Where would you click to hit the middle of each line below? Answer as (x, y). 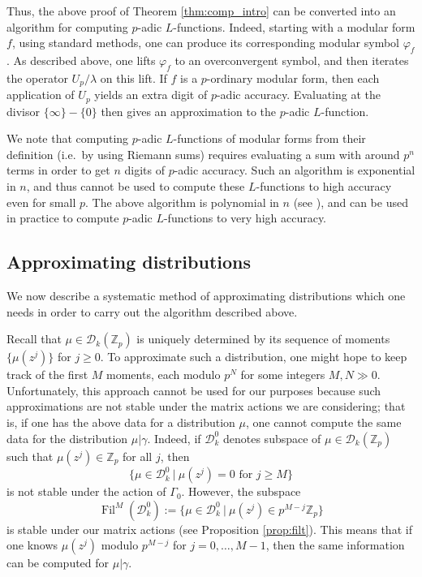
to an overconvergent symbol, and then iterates (292, 60)
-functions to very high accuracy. (245, 218)
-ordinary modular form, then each (293, 78)
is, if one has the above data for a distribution (121, 422)
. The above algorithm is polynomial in (182, 202)
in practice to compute (63, 218)
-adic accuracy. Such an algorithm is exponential (295, 170)
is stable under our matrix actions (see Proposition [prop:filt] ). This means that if (209, 529)
